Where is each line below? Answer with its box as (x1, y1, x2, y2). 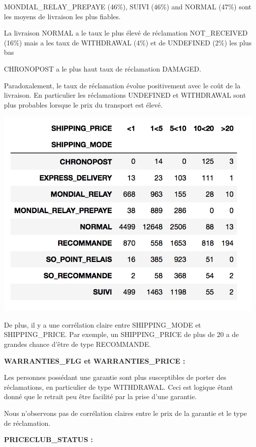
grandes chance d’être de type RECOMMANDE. (4, 339, 151, 349)
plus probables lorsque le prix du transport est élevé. (4, 99, 163, 110)
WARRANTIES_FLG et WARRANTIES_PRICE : (4, 355, 185, 366)
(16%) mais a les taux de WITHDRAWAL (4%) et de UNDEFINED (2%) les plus (4, 37, 252, 47)
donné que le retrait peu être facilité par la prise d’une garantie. (4, 391, 197, 402)
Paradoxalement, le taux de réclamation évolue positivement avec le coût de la (4, 80, 241, 90)
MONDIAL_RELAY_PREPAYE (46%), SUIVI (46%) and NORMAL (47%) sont (4, 1, 252, 11)
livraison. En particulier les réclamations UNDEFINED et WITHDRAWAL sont (4, 90, 246, 100)
